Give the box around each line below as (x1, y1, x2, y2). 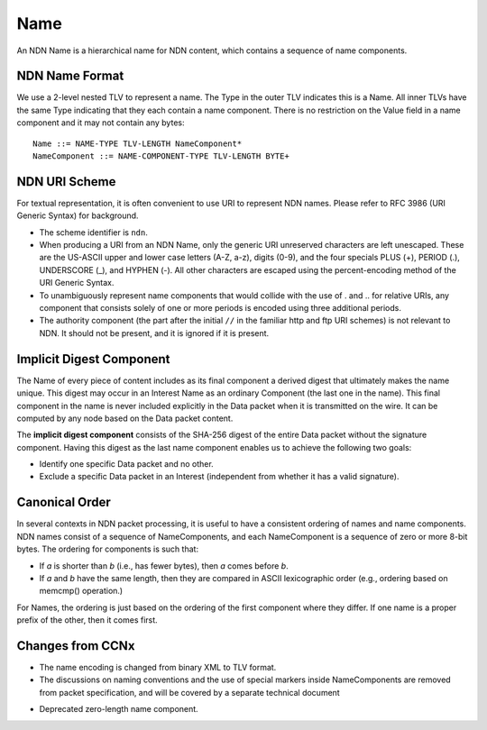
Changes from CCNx (16, 638, 135, 653)
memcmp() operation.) (39, 586, 124, 597)
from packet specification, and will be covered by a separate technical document (39, 687, 340, 698)
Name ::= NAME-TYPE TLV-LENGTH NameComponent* (32, 138, 243, 149)
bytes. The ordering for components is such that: (16, 543, 198, 554)
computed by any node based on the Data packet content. (16, 413, 234, 424)
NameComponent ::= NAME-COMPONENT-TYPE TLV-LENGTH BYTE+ (32, 151, 290, 161)
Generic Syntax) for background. (16, 210, 139, 221)
